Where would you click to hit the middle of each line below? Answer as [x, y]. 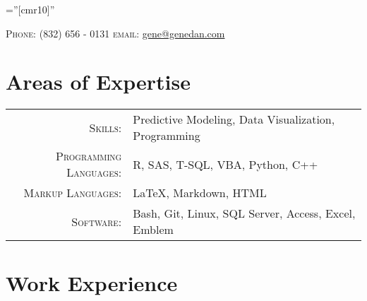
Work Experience [92, 282]
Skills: [106, 127]
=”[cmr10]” [30, 9]
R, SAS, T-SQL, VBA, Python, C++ [225, 164]
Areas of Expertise [98, 82]
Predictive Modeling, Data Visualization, [234, 119]
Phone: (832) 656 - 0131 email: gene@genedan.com [115, 33]
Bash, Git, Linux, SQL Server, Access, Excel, [244, 213]
